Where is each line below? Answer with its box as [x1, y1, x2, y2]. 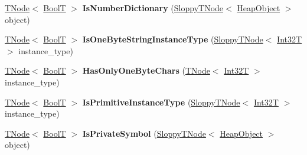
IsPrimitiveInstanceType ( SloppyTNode [82, 95, 240, 108]
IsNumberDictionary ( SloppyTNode [82, 2, 224, 14]
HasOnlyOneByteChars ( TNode [82, 64, 210, 77]
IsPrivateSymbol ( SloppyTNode [82, 127, 206, 139]
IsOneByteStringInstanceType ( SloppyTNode [82, 33, 263, 45]
